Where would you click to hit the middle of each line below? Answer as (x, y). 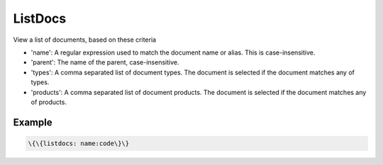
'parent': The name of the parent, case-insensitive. (105, 62)
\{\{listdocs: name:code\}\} (79, 143)
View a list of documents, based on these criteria (84, 40)
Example (33, 122)
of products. (49, 102)
